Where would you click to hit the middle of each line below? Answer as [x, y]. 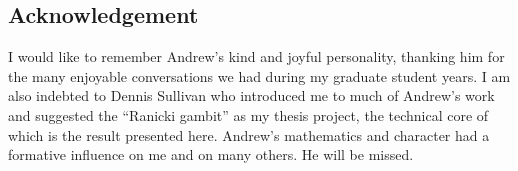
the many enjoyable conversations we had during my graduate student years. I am [259, 75]
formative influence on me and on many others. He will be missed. [211, 154]
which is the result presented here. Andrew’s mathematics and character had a [249, 134]
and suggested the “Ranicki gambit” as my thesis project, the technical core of [248, 114]
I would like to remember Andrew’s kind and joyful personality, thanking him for [256, 56]
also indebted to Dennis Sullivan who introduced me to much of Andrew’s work [251, 95]
